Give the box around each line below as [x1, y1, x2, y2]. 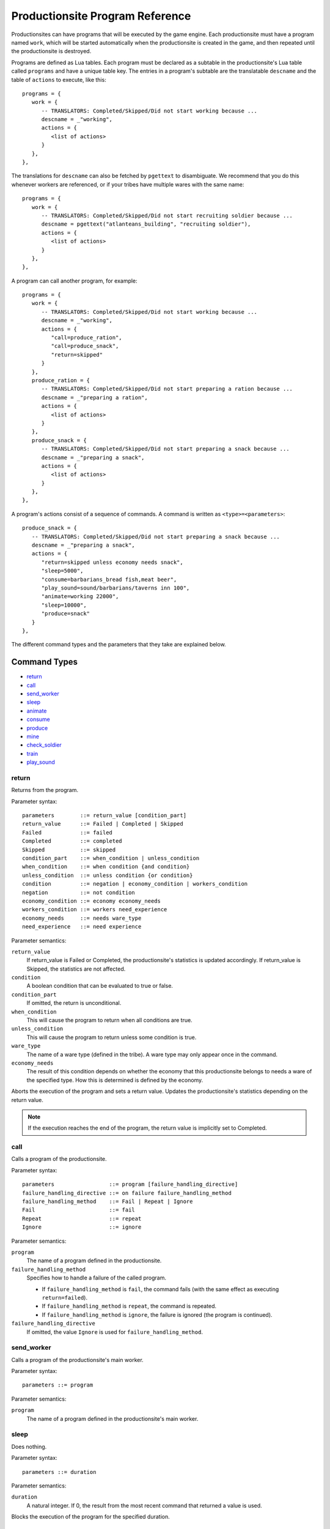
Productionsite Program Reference [11, 9, 191, 23]
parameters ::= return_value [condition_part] [22, 812, 186, 819]
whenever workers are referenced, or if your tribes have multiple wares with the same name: [11, 180, 244, 188]
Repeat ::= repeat [22, 1215, 142, 1222]
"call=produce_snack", [51, 342, 119, 350]
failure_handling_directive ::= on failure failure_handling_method [22, 1190, 232, 1196]
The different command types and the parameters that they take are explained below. [11, 641, 226, 648]
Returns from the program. [11, 787, 79, 794]
